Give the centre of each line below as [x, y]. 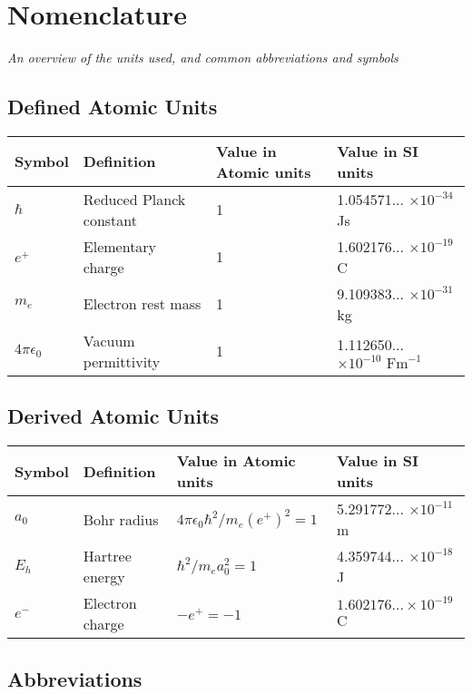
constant [110, 220]
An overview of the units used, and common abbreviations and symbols [203, 58]
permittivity [122, 361]
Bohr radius [121, 519]
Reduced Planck [134, 199]
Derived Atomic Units [113, 416]
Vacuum [109, 340]
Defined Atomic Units [113, 107]
